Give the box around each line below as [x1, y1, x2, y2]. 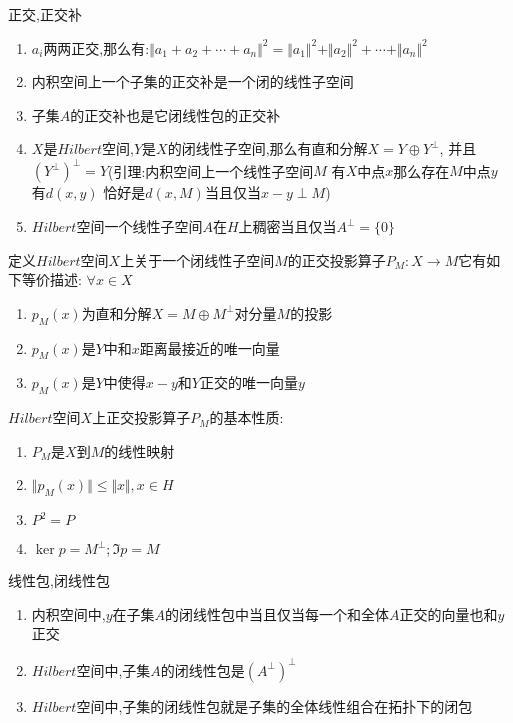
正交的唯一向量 [199, 372, 298, 393]
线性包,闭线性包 [8, 570, 110, 591]
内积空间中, [31, 603, 106, 624]
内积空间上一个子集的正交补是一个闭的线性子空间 [31, 71, 354, 92]
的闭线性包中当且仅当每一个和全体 [165, 603, 390, 624]
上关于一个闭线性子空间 [120, 249, 275, 270]
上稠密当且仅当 [238, 216, 337, 237]
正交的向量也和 [399, 603, 498, 624]
